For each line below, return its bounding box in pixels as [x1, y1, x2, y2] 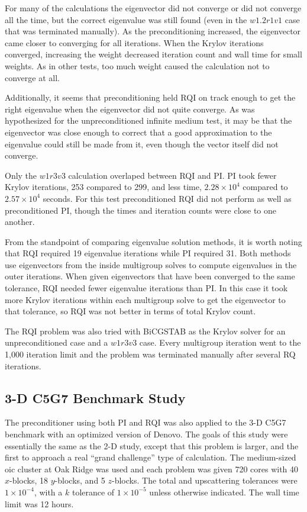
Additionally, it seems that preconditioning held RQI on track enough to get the [5, 91, 296, 104]
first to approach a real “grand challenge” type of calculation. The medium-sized [5, 451, 296, 463]
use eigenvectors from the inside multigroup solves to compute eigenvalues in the [5, 258, 297, 271]
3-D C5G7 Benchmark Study [5, 388, 186, 407]
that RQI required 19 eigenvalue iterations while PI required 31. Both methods [5, 247, 291, 259]
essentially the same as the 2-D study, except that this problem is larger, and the [5, 439, 299, 452]
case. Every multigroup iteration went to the [139, 336, 301, 349]
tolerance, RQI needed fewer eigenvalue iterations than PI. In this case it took [5, 282, 288, 294]
